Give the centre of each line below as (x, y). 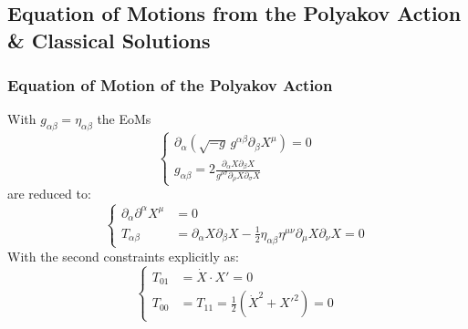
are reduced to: (49, 194)
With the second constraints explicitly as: (123, 256)
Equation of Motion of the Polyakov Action (170, 85)
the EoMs (124, 119)
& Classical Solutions (109, 40)
